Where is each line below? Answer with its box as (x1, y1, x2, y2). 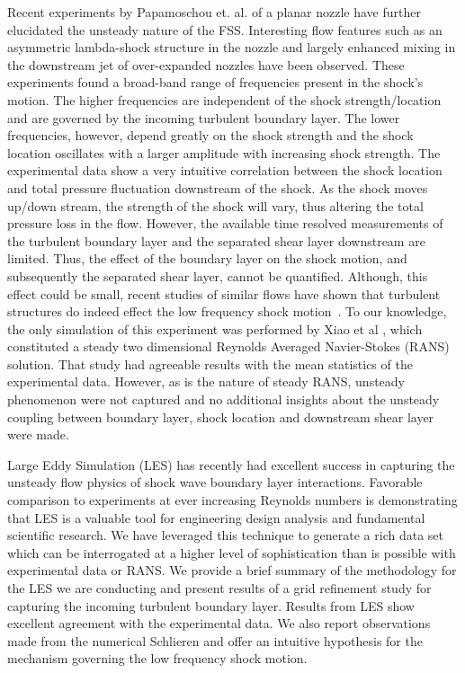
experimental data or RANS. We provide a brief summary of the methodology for (7, 561, 457, 580)
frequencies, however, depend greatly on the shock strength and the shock (7, 126, 414, 145)
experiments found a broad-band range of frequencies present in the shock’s (7, 73, 424, 92)
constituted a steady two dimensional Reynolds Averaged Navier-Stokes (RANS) (7, 337, 450, 356)
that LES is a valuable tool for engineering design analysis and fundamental (7, 508, 425, 527)
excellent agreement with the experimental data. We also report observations (7, 614, 431, 633)
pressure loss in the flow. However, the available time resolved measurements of (7, 214, 443, 233)
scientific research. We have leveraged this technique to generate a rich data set (7, 526, 443, 545)
